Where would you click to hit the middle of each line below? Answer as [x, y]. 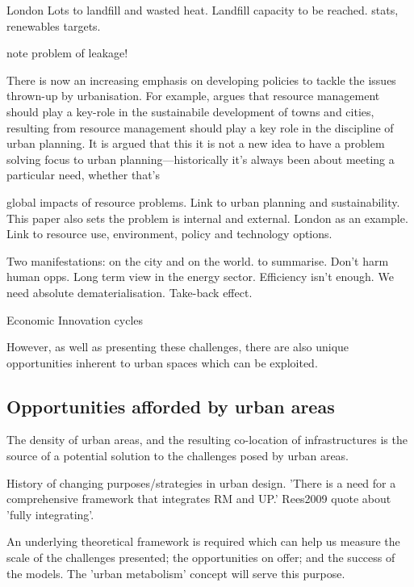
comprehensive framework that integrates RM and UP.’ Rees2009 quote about [199, 499]
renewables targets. [54, 25]
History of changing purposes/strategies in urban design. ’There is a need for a [201, 482]
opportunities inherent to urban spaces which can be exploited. [162, 362]
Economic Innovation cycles [75, 319]
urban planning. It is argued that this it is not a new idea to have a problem [196, 143]
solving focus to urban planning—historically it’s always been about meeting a [201, 159]
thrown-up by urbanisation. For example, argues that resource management [193, 96]
